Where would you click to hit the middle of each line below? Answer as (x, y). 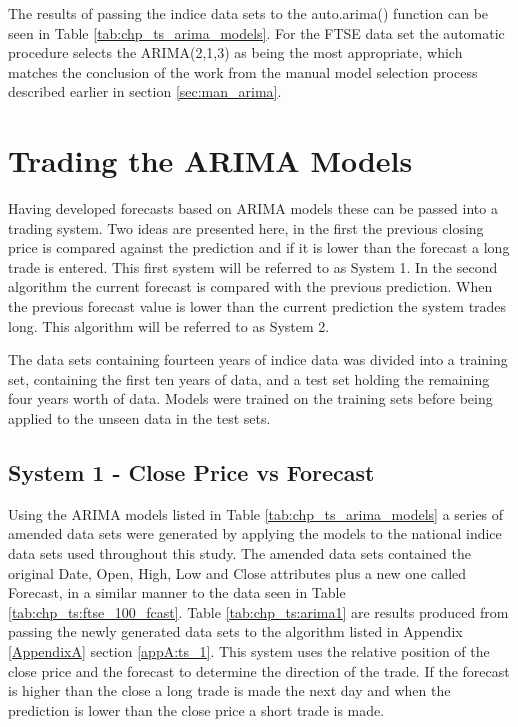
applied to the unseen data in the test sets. (139, 418)
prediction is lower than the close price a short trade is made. (196, 709)
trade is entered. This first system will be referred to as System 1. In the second (253, 266)
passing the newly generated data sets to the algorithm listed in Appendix (235, 631)
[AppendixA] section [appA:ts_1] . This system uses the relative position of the (249, 650)
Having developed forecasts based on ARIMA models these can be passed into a (253, 208)
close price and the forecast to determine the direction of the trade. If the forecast (259, 670)
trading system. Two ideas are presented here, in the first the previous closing (246, 227)
